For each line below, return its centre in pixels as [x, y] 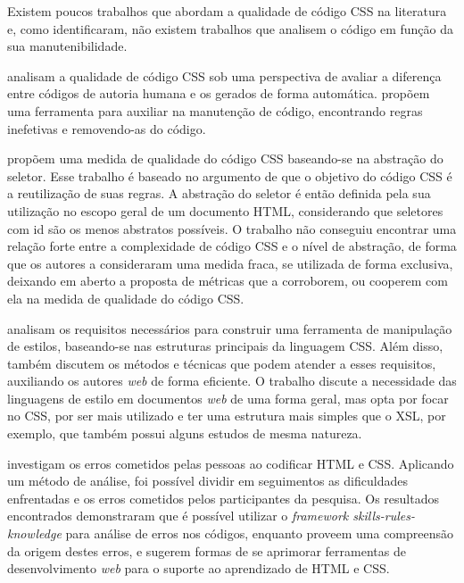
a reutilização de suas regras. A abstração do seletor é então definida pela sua [219, 193]
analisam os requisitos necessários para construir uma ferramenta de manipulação [230, 328]
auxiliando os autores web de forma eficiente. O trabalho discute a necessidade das [232, 381]
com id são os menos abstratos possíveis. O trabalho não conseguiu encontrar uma [232, 228]
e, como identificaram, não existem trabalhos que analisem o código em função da [230, 28]
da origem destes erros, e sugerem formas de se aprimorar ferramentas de [207, 550]
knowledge [34, 533]
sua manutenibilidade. [67, 46]
